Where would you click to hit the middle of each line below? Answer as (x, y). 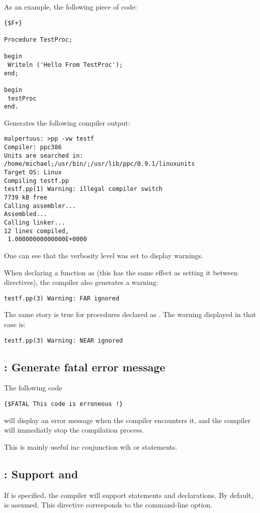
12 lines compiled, (36, 231)
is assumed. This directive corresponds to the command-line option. (108, 505)
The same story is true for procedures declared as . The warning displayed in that (130, 314)
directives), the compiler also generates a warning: (81, 282)
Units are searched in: (44, 156)
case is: (15, 324)
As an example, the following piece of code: (71, 7)
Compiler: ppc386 (33, 147)
